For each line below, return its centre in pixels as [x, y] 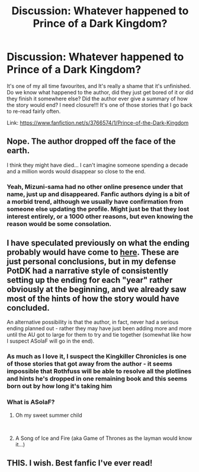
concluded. [28, 308]
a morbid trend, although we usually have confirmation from [95, 201]
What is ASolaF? [31, 402]
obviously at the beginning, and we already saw [97, 289]
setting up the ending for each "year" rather [90, 280]
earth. [18, 151]
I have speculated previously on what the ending [98, 243]
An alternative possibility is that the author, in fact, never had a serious [93, 322]
